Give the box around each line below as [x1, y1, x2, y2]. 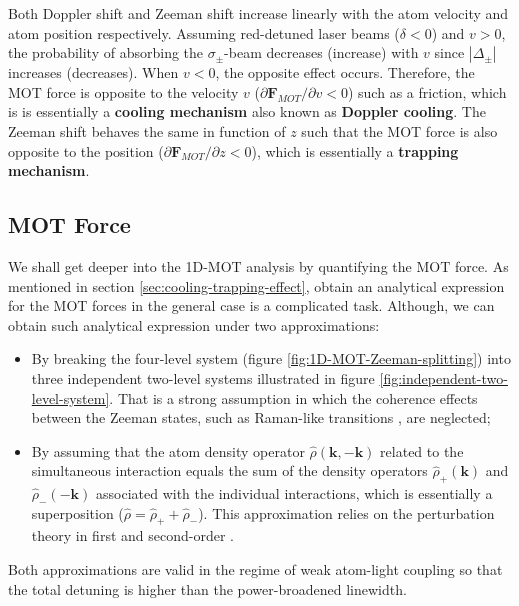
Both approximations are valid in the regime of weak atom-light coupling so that [8, 559, 503, 580]
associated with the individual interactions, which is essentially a [95, 483, 493, 504]
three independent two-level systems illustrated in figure [31, 367, 375, 388]
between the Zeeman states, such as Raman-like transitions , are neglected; [31, 407, 491, 428]
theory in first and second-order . [31, 525, 234, 546]
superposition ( [31, 502, 124, 523]
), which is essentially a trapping [251, 140, 459, 161]
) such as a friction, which [347, 81, 507, 102]
